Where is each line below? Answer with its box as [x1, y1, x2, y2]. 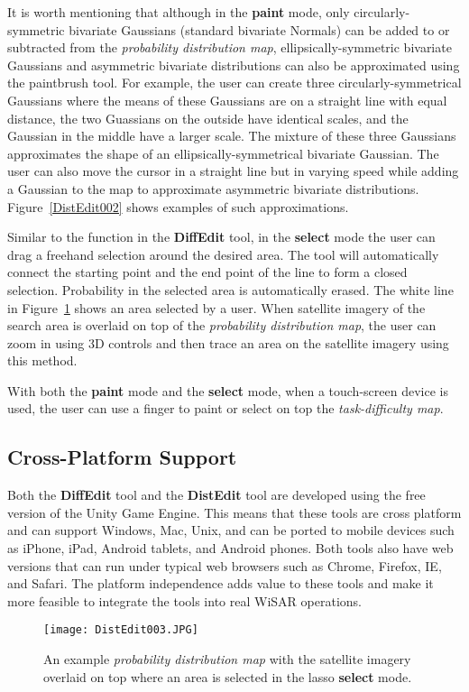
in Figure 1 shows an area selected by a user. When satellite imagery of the [7, 298, 426, 317]
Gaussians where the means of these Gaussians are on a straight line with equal [7, 90, 447, 109]
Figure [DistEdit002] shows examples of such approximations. [7, 197, 349, 216]
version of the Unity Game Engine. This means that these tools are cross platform [7, 503, 462, 521]
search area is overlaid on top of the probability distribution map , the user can [7, 316, 437, 335]
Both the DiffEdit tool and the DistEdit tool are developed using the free [7, 485, 426, 504]
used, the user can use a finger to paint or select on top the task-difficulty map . [7, 399, 444, 418]
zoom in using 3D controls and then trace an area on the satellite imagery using [7, 333, 449, 352]
